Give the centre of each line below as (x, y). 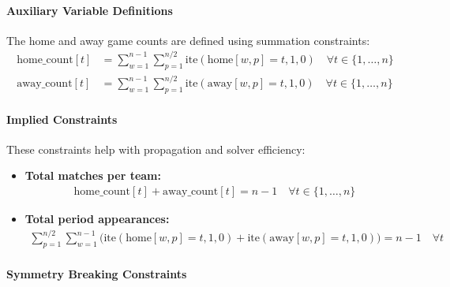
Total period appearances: (97, 219)
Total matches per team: (93, 175)
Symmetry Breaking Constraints (97, 273)
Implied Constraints (62, 119)
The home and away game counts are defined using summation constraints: (188, 40)
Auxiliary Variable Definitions (90, 10)
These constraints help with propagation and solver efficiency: (156, 149)
